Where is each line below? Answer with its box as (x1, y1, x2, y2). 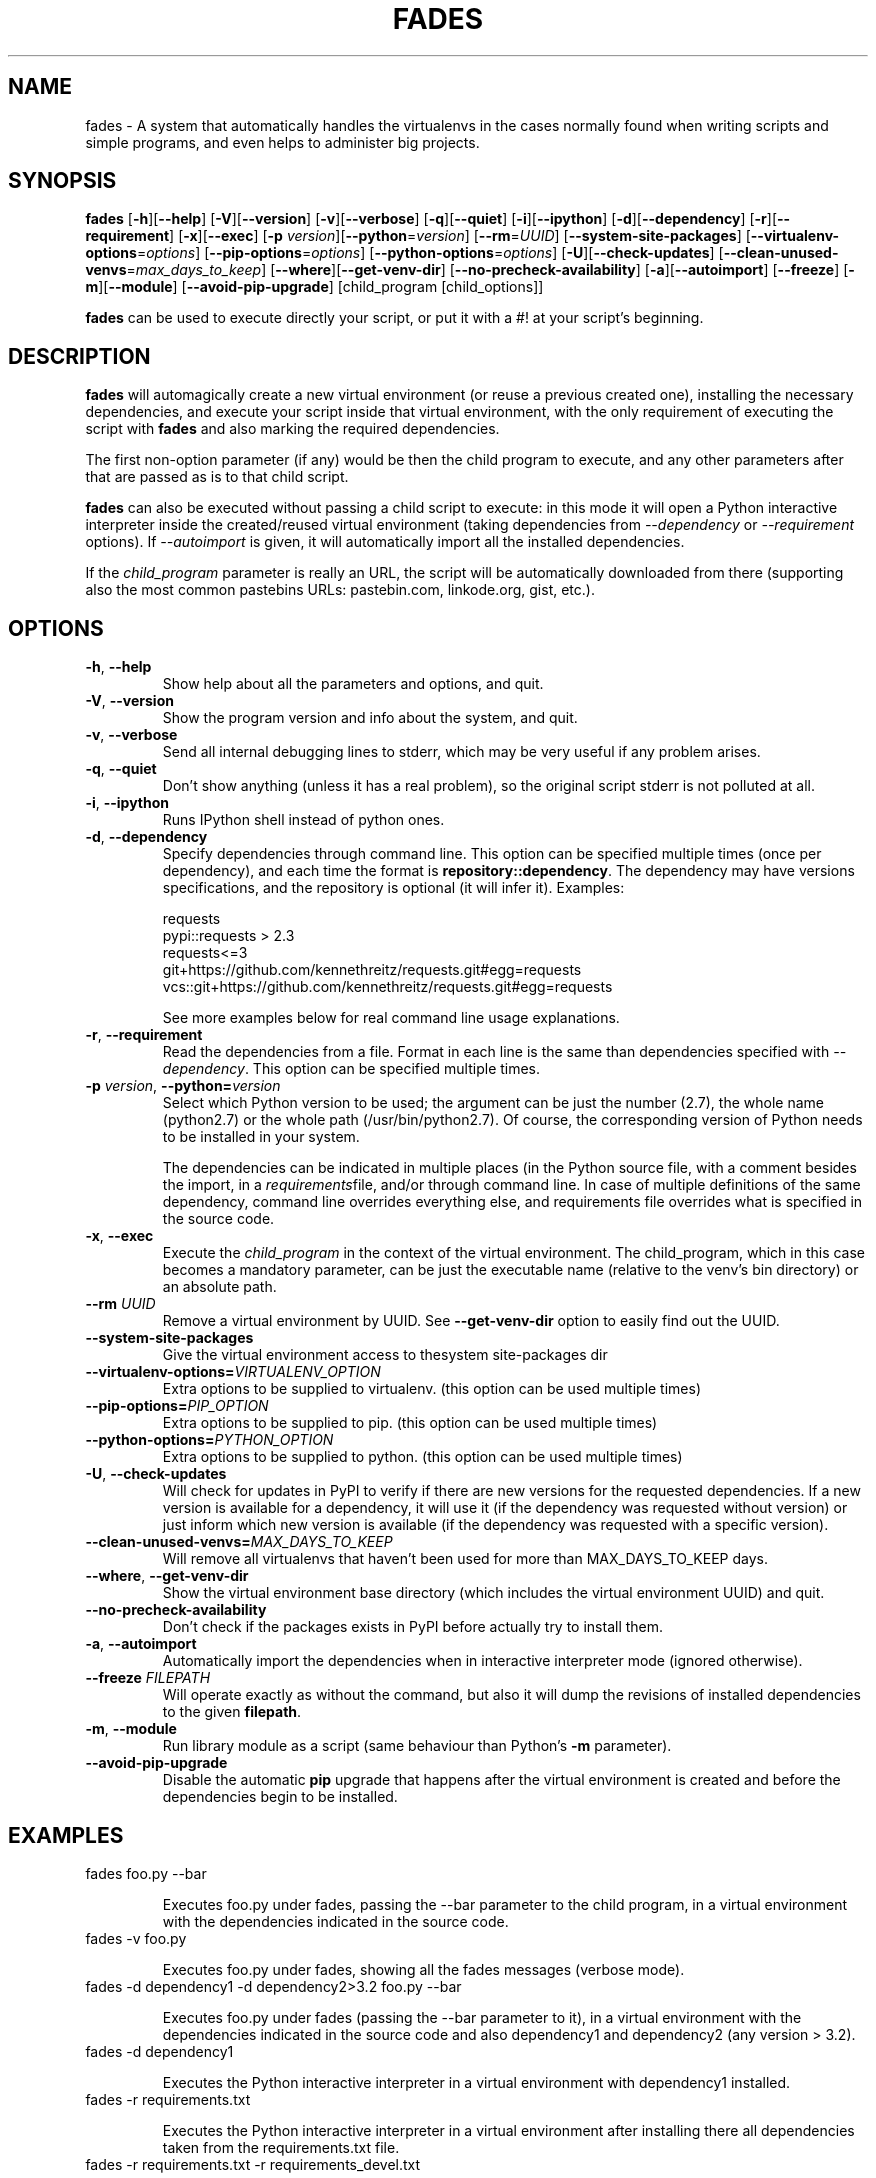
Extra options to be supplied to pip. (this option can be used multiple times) (162, 1414, 658, 1432)
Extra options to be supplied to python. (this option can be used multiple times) (162, 1448, 683, 1466)
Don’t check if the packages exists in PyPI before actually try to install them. (162, 1618, 664, 1636)
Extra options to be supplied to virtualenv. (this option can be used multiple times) (162, 1380, 702, 1398)
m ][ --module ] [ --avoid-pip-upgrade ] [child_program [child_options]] (85, 278, 544, 296)
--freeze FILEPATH (85, 1669, 211, 1687)
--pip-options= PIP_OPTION (85, 1397, 269, 1415)
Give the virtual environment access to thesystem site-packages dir (162, 1346, 608, 1364)
